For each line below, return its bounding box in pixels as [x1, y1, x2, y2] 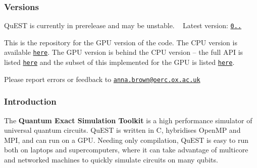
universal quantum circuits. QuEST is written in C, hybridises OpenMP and [4, 125, 241, 135]
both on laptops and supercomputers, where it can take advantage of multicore [4, 144, 248, 155]
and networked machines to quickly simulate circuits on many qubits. [4, 154, 218, 165]
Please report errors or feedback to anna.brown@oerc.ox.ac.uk [4, 73, 200, 84]
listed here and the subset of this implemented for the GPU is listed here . [4, 57, 235, 67]
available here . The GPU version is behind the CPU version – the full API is [4, 47, 243, 57]
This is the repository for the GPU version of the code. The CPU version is [4, 37, 237, 47]
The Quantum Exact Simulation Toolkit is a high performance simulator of [4, 115, 252, 125]
